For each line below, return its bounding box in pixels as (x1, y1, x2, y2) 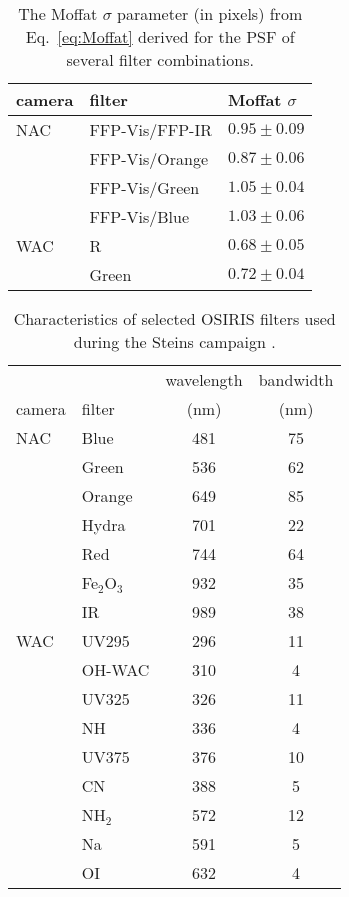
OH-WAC (81, 658, 150, 681)
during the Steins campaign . (73, 330, 276, 353)
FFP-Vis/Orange (89, 147, 209, 170)
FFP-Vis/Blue (89, 205, 190, 228)
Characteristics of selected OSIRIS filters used (13, 307, 336, 330)
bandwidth (258, 368, 334, 391)
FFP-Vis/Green (89, 176, 200, 199)
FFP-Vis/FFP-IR (89, 118, 212, 141)
